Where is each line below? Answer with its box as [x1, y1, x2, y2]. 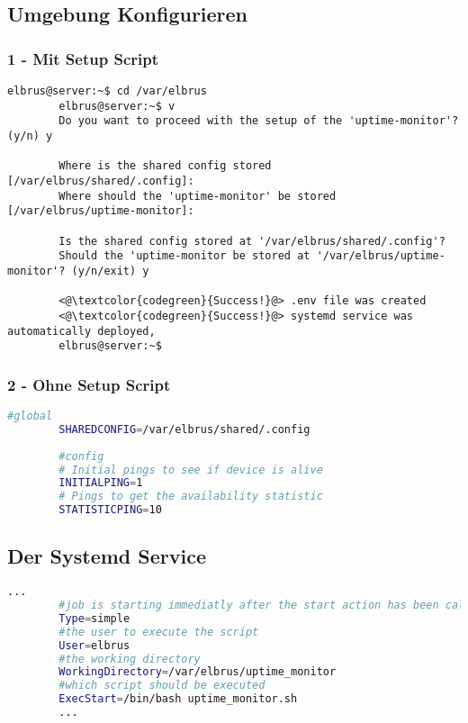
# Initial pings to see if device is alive [58, 463, 323, 476]
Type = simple [58, 611, 130, 625]
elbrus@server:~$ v [58, 99, 175, 113]
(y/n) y [7, 129, 53, 142]
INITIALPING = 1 [58, 476, 143, 490]
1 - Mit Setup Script [7, 47, 158, 69]
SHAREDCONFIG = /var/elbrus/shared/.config [58, 422, 310, 436]
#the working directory [58, 652, 201, 665]
